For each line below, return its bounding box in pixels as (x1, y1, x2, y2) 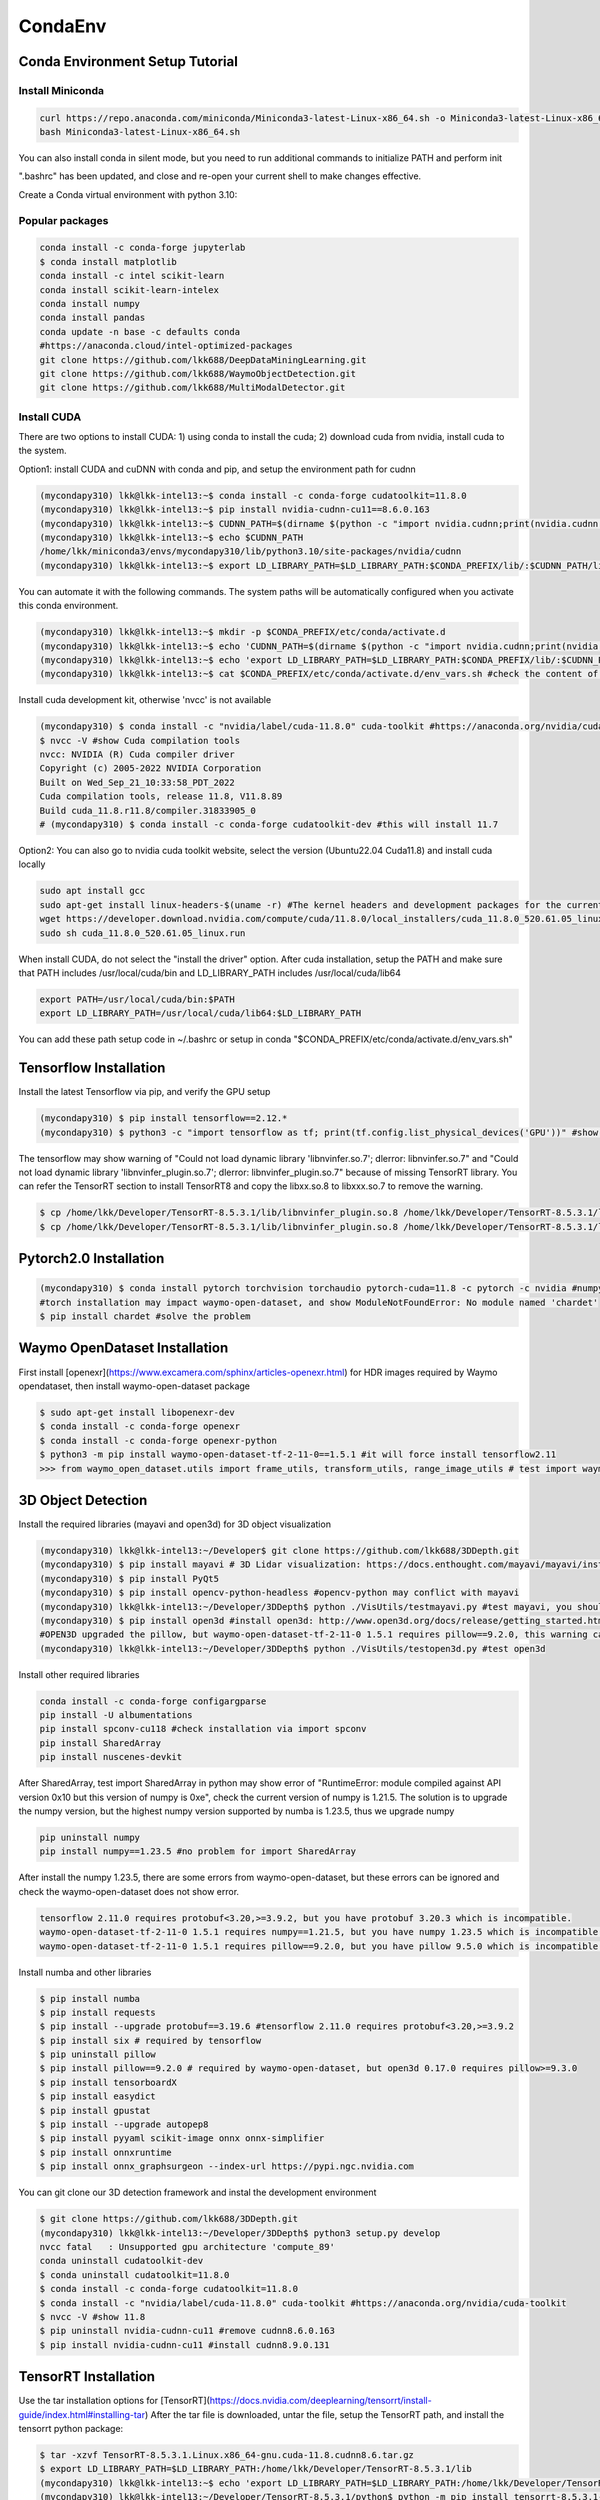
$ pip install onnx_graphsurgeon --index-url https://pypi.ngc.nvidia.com (39, 2161, 415, 2172)
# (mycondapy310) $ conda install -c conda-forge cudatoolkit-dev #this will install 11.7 (39, 819, 499, 830)
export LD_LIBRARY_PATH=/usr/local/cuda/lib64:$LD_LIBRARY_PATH (39, 1008, 362, 1019)
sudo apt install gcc (39, 885, 146, 897)
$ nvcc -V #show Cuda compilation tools (39, 735, 240, 746)
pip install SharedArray (39, 1737, 162, 1749)
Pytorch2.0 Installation (18, 1250, 165, 1267)
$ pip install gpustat (39, 2105, 151, 2116)
